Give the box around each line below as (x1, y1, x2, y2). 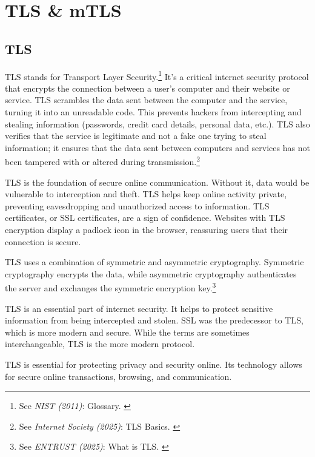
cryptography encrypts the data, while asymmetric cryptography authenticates (5, 267, 297, 280)
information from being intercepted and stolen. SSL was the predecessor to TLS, (5, 314, 303, 327)
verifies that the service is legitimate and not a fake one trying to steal (5, 129, 267, 142)
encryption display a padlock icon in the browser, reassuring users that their (5, 223, 288, 236)
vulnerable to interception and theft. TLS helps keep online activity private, (5, 188, 287, 200)
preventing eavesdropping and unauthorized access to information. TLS (5, 199, 270, 212)
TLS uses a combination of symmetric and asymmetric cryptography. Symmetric (5, 256, 304, 268)
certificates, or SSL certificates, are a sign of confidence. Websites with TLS (5, 211, 285, 224)
